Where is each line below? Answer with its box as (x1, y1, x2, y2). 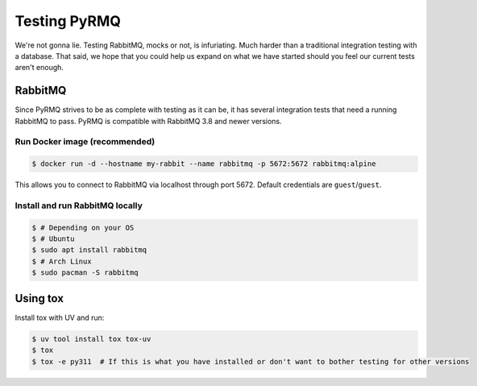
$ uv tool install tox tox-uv (31, 334, 151, 343)
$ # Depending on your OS (31, 222, 135, 232)
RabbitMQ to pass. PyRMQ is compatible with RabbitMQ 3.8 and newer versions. (15, 116, 282, 126)
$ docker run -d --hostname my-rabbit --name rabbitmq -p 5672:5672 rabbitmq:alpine (31, 160, 376, 168)
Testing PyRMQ (15, 12, 121, 30)
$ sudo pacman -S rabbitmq (31, 268, 139, 277)
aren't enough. (15, 63, 64, 73)
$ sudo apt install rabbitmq (31, 246, 147, 255)
